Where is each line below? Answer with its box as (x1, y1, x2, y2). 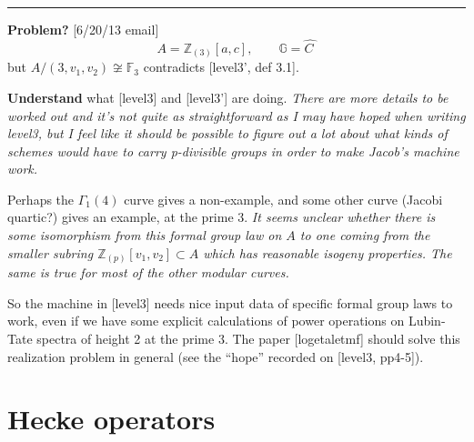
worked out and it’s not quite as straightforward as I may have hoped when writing (7, 105, 466, 125)
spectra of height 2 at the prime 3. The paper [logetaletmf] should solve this (36, 328, 460, 347)
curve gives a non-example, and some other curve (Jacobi (124, 189, 443, 208)
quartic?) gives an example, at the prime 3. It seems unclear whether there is (7, 207, 436, 226)
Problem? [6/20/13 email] (7, 20, 159, 38)
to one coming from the (299, 226, 430, 245)
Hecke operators (7, 400, 216, 437)
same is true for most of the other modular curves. (7, 263, 289, 282)
